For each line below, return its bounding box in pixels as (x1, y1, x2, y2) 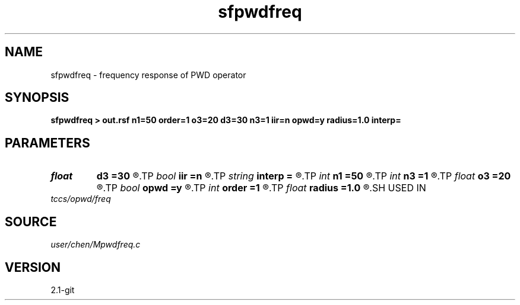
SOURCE (5, 214, 57, 229)
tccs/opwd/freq (50, 194, 111, 204)
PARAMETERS (5, 135, 90, 150)
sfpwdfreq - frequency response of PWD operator (50, 69, 246, 80)
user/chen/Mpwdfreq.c (50, 239, 141, 250)
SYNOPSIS (5, 90, 69, 105)
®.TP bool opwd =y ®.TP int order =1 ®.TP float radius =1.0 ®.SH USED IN (96, 182, 426, 194)
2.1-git (50, 284, 75, 295)
